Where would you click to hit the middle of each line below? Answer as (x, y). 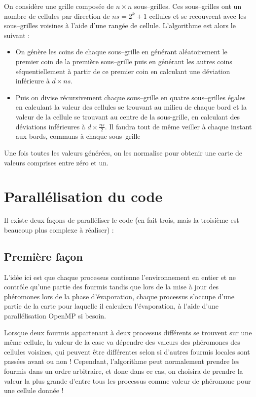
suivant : (17, 35)
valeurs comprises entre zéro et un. (56, 162)
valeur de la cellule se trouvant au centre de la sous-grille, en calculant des (128, 116)
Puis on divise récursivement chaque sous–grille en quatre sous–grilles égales (130, 97)
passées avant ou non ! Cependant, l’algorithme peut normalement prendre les (122, 361)
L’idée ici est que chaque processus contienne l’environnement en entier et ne (120, 277)
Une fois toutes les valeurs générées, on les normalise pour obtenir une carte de (123, 152)
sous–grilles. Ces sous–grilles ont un (188, 6)
